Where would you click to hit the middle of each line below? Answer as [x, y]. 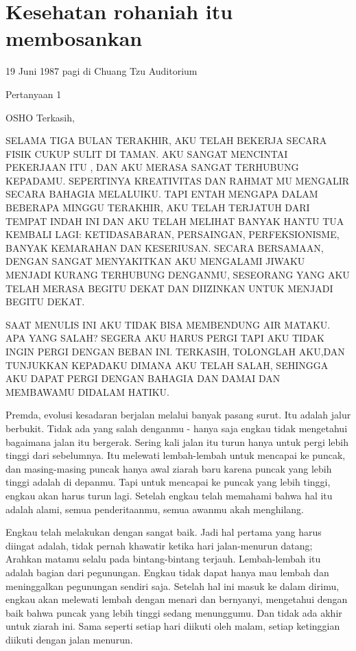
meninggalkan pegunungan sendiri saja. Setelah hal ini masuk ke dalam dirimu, [173, 585]
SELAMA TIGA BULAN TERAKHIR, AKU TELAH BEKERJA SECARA [166, 140]
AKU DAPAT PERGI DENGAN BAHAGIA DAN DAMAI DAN [143, 378]
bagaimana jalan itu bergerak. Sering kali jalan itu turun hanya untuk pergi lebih [177, 441]
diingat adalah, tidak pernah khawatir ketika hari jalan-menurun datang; [159, 545]
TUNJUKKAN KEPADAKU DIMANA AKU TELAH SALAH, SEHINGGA [167, 365]
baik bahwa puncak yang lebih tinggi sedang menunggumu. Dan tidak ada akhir [174, 612]
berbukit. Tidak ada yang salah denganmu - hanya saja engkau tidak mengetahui [177, 428]
